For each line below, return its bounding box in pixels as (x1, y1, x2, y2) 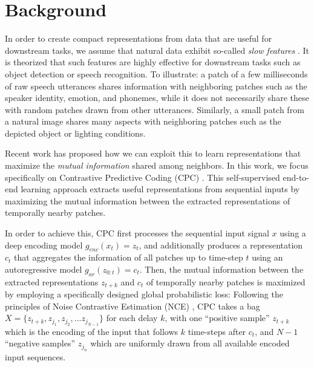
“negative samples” (5, 337, 76, 349)
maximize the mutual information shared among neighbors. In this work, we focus (5, 159, 309, 172)
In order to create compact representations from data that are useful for (5, 32, 272, 45)
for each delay (106, 311, 158, 324)
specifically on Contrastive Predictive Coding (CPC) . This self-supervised (5, 171, 280, 183)
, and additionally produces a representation (139, 238, 303, 251)
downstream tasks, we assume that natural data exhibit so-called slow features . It (5, 44, 310, 56)
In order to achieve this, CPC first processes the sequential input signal (5, 227, 269, 239)
